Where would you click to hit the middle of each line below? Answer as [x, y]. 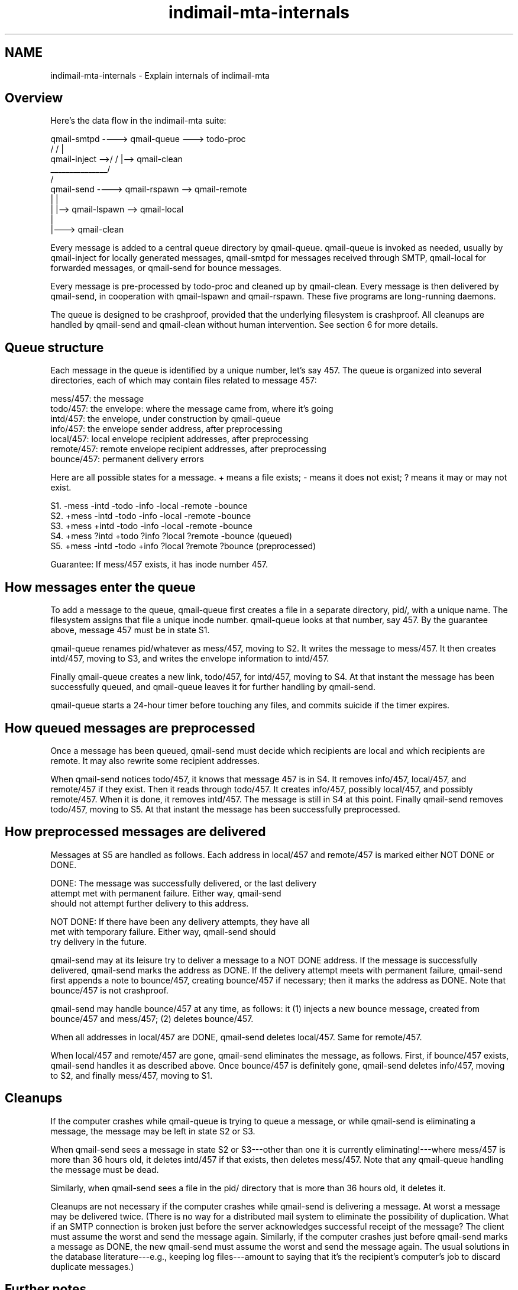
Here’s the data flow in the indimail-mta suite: [138, 121]
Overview [34, 98]
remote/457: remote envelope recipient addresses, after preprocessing [188, 449]
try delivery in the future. [98, 941]
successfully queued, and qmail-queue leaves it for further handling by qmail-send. [213, 687]
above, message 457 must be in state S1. [130, 630]
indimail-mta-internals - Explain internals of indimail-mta [160, 75]
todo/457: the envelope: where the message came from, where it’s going [192, 409]
